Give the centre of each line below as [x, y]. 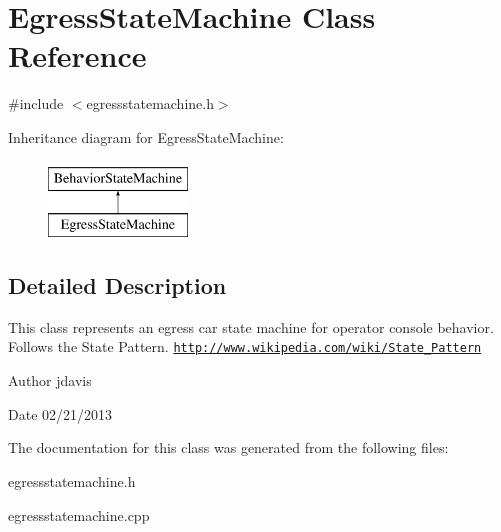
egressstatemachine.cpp [79, 514]
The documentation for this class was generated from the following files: [228, 447]
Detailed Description [117, 285]
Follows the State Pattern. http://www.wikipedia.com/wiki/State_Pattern [245, 346]
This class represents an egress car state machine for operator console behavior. [251, 326]
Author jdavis [50, 380]
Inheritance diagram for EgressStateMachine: [146, 136]
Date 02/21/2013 [60, 413]
